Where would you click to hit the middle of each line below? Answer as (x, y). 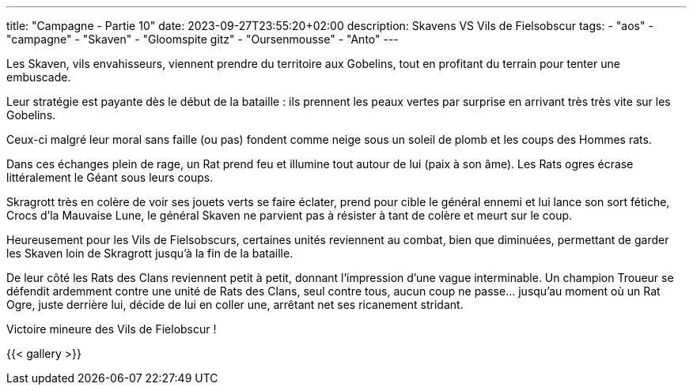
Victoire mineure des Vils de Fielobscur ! (112, 329)
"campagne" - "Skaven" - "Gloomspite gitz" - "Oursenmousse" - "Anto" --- (203, 39)
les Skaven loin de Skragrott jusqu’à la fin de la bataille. (150, 253)
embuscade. (39, 77)
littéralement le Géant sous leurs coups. (110, 177)
